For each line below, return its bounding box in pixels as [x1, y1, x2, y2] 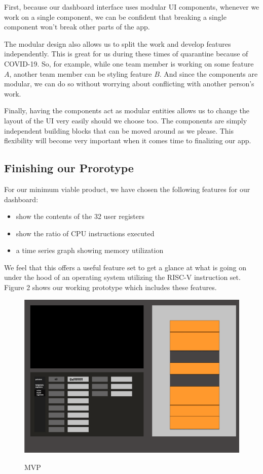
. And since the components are [159, 68, 258, 79]
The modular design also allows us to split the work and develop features [4, 38, 231, 49]
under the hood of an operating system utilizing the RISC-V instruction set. [4, 272, 241, 282]
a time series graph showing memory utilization [16, 245, 164, 256]
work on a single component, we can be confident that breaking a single [4, 11, 227, 22]
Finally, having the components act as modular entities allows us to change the [4, 105, 249, 116]
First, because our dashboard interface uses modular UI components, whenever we [4, 2, 259, 12]
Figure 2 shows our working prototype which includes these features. [4, 282, 217, 293]
